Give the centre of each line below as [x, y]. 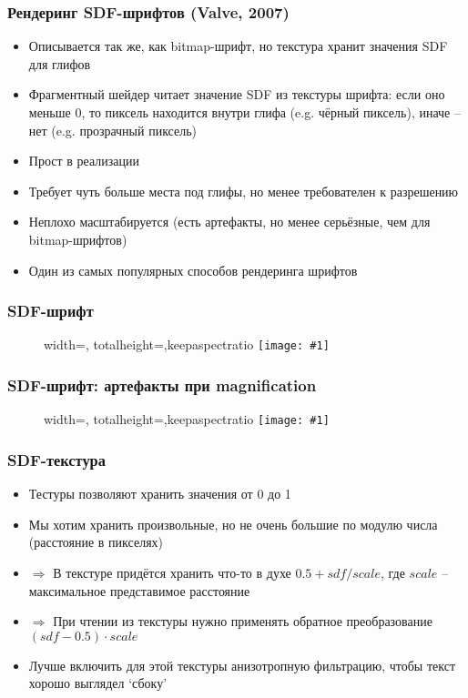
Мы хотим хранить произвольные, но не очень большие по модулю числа [233, 524]
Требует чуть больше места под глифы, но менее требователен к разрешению [244, 191]
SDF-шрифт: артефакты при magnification [162, 384]
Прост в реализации [84, 161]
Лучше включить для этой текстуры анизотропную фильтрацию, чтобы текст [242, 665]
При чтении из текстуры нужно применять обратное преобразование [243, 621]
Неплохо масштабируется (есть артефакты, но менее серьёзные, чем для [229, 222]
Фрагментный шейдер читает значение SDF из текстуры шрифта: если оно [237, 94]
